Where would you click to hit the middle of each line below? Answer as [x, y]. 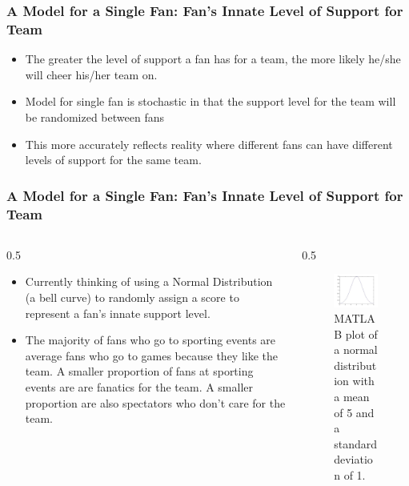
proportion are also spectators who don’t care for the [155, 402]
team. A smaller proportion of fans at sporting [139, 371]
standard [356, 443]
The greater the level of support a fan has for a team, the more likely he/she [213, 59]
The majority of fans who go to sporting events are [150, 340]
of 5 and [354, 412]
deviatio [353, 459]
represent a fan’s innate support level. [118, 313]
